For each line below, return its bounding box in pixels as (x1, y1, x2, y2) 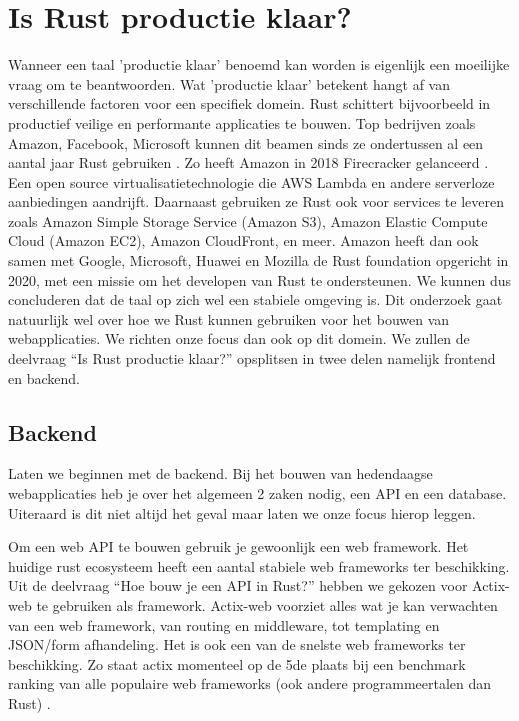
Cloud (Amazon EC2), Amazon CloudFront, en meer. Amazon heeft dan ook (8, 230, 479, 251)
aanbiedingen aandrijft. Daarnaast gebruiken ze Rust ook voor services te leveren (8, 191, 504, 212)
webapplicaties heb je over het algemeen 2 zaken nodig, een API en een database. (8, 483, 507, 504)
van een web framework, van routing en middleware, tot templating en (8, 614, 440, 635)
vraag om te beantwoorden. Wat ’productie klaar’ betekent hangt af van (8, 73, 450, 94)
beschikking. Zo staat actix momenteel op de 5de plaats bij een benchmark (8, 653, 466, 674)
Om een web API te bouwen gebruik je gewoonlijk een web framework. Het (8, 536, 469, 557)
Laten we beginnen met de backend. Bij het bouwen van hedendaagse (8, 463, 433, 484)
